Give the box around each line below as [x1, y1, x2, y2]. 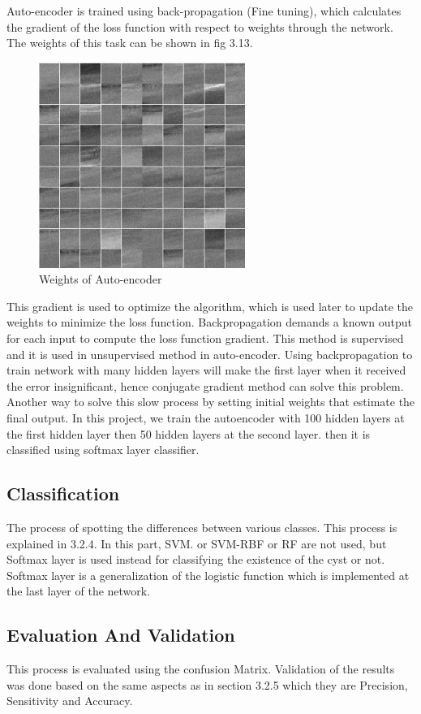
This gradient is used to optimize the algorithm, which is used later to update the [6, 297, 413, 314]
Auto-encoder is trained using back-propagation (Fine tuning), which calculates [6, 2, 402, 19]
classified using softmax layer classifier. [6, 441, 200, 458]
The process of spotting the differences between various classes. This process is [6, 519, 397, 536]
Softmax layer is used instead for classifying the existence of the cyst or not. [6, 551, 385, 568]
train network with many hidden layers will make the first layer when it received [6, 361, 406, 379]
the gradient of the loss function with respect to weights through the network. [6, 18, 393, 35]
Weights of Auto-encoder [39, 270, 162, 288]
